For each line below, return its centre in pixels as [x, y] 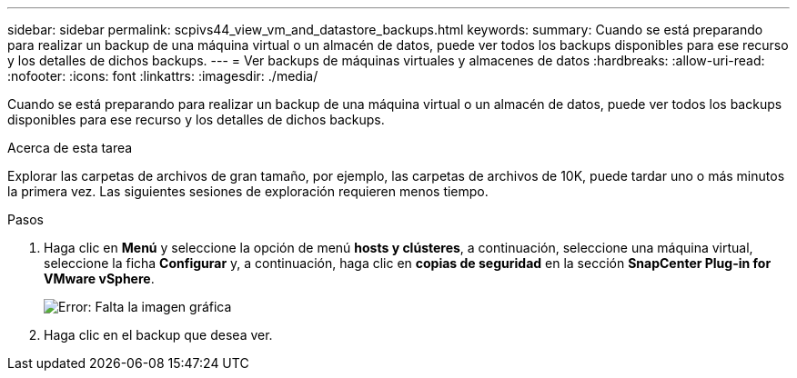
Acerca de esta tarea [70, 148]
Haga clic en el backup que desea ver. [158, 335]
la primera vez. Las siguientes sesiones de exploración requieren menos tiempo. [248, 191]
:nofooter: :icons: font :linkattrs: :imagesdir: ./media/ [163, 76]
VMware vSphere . [99, 279]
